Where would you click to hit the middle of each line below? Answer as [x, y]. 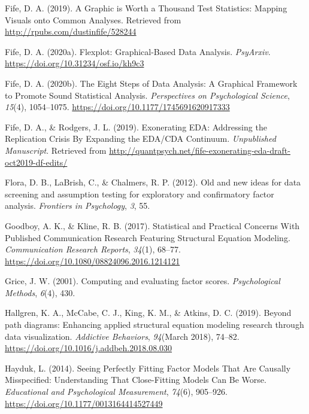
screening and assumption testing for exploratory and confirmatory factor [140, 194]
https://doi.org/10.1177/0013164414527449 [84, 403]
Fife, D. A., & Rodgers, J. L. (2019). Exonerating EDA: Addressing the [136, 127]
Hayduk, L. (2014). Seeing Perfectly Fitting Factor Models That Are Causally [148, 368]
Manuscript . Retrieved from [56, 150]
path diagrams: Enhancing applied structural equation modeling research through [154, 325]
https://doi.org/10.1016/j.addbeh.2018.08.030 [89, 348]
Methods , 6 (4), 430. [40, 292]
